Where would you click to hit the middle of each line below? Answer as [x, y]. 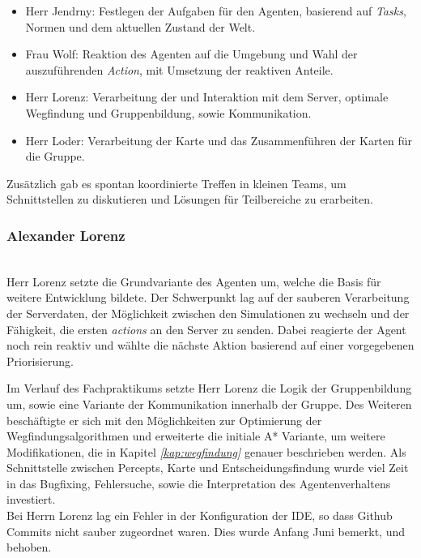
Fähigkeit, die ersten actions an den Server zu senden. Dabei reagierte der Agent [206, 329]
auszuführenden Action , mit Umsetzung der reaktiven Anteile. [179, 69]
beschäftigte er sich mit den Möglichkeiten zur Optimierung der [164, 420]
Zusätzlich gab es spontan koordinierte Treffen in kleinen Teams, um [176, 183]
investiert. [31, 499]
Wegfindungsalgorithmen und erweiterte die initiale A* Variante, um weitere [196, 436]
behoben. [29, 547]
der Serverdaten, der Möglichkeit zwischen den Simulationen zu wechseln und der [208, 313]
